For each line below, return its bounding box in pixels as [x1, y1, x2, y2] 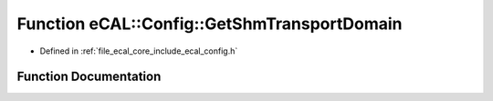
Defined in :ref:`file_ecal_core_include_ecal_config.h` [39, 45, 238, 56]
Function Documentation [16, 69, 162, 85]
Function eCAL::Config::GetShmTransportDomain [16, 14, 403, 34]
